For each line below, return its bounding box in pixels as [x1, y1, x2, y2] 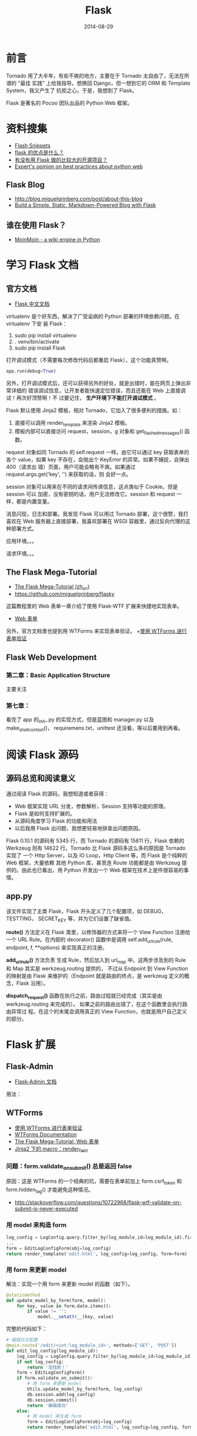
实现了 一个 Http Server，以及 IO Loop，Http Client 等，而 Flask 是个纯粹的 [6, 851, 188, 858]
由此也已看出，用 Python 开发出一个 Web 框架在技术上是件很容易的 [21, 866, 184, 873]
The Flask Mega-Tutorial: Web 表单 [14, 1138, 100, 1145]
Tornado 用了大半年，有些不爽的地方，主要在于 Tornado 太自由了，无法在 [6, 72, 185, 79]
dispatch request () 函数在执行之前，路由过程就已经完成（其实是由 [6, 992, 162, 1001]
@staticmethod [6, 1292, 41, 1298]
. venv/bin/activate [14, 338, 60, 345]
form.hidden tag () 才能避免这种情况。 [6, 1186, 94, 1195]
